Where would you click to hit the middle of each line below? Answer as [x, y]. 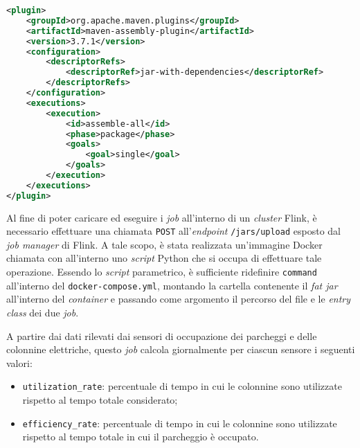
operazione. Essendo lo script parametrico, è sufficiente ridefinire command [162, 272]
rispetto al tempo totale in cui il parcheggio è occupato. [141, 437]
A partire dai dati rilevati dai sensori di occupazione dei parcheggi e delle [162, 335]
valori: [19, 362]
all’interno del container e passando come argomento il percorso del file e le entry [179, 299]
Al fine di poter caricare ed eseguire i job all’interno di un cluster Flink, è [162, 217]
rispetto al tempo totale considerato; [100, 400]
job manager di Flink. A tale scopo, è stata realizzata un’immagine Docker [164, 244]
